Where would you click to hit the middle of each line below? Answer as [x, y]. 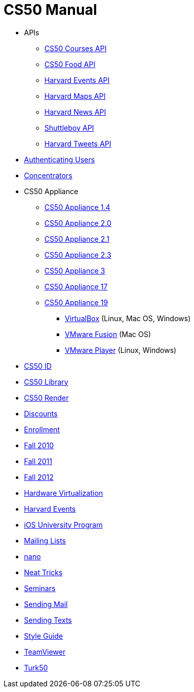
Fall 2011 [38, 461]
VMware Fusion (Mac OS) [108, 334]
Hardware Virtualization [64, 493]
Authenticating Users [59, 159]
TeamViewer [45, 652]
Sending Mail [46, 604]
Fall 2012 [39, 477]
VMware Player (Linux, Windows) [121, 350]
